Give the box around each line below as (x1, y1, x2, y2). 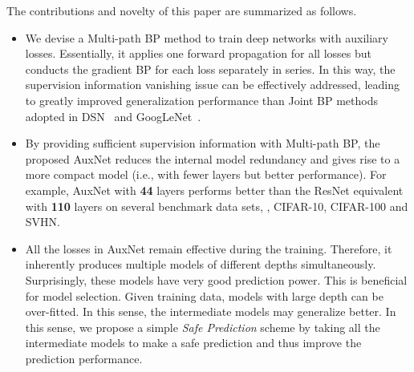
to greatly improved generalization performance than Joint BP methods (25, 91, 378, 108)
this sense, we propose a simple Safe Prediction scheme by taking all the (25, 318, 380, 335)
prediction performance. (25, 350, 143, 366)
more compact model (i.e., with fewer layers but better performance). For (25, 166, 387, 183)
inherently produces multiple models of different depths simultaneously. (25, 256, 376, 273)
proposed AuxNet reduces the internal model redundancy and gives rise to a (25, 150, 400, 167)
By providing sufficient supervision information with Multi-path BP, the (25, 135, 380, 152)
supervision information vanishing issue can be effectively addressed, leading (25, 76, 400, 93)
